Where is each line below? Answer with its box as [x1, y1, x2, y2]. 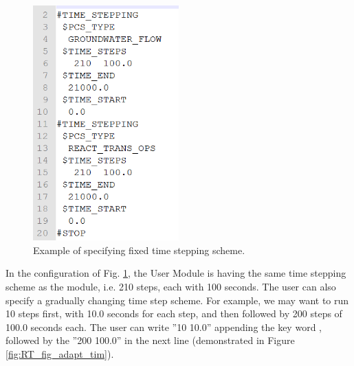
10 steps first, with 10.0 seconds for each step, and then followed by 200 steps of [5, 306, 342, 321]
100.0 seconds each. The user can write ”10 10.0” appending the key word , [5, 319, 322, 334]
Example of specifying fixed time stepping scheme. [33, 242, 245, 257]
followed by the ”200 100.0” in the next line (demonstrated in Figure [5, 333, 295, 347]
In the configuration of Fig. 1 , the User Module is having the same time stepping [5, 266, 346, 280]
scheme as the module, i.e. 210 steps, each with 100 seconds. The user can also [5, 279, 336, 293]
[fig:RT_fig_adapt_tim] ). [5, 346, 114, 361]
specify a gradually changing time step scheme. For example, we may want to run [5, 293, 349, 307]
